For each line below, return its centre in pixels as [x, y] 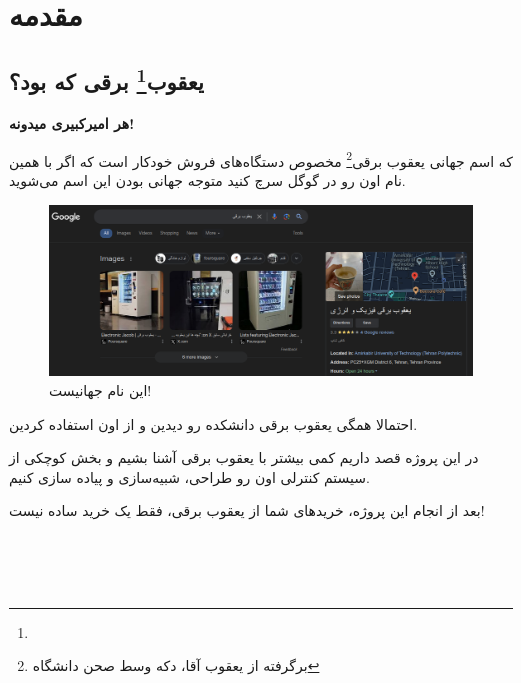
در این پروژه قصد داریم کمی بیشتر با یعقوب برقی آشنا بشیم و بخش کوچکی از [244, 457]
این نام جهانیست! [100, 390]
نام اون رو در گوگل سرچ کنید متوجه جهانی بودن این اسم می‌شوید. [207, 180]
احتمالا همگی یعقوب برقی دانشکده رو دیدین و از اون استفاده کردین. [213, 423]
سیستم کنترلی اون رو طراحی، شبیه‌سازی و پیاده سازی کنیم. [189, 476]
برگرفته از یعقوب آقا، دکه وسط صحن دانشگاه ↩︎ [176, 665]
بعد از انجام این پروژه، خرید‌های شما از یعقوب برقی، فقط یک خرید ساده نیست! [247, 510]
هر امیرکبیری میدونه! [72, 123]
